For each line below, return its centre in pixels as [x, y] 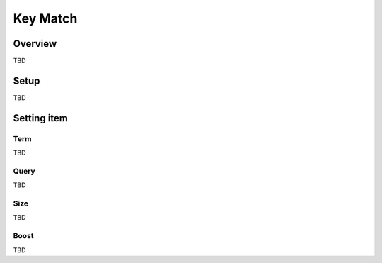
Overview [35, 44]
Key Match [45, 18]
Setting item [41, 118]
